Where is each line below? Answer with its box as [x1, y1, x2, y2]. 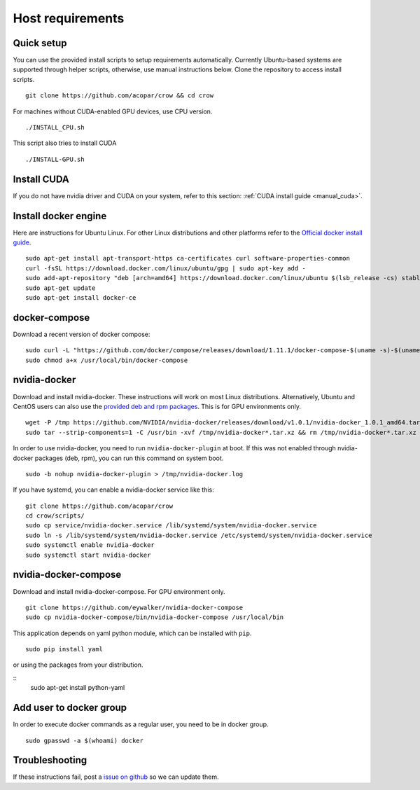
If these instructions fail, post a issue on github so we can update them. [13, 772, 219, 781]
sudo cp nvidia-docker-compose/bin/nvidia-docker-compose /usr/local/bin [25, 614, 284, 621]
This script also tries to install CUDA [13, 139, 117, 147]
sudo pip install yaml [25, 645, 104, 653]
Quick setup [13, 37, 67, 49]
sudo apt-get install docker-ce [25, 293, 136, 301]
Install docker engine [13, 210, 107, 222]
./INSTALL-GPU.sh [25, 155, 85, 163]
